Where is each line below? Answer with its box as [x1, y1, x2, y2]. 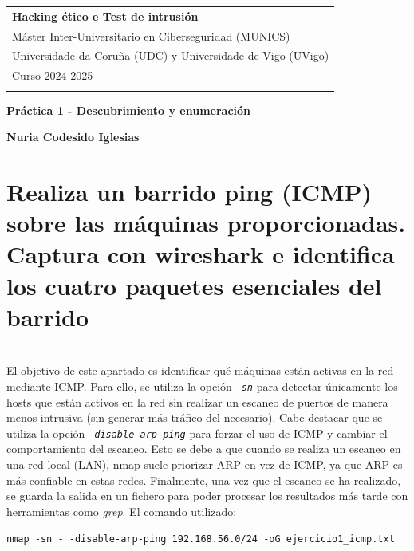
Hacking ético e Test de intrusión [12, 7, 199, 24]
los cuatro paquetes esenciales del [6, 269, 382, 301]
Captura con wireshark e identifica [6, 238, 395, 270]
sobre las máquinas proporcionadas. [6, 207, 406, 239]
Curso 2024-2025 [12, 67, 93, 84]
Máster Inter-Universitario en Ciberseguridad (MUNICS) [12, 27, 290, 44]
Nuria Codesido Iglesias [6, 128, 140, 145]
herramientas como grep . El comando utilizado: [6, 502, 237, 519]
